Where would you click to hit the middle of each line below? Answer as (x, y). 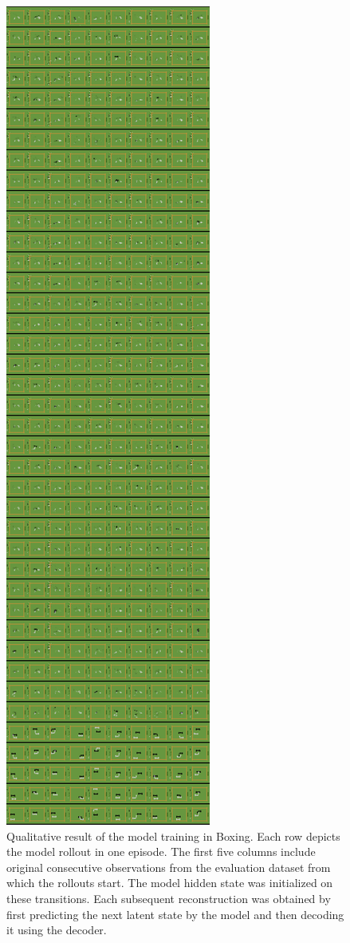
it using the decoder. (57, 930)
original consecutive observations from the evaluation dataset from (169, 867)
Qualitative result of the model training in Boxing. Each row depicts (173, 836)
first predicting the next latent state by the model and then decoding (175, 914)
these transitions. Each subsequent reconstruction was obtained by (169, 898)
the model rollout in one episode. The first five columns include (161, 851)
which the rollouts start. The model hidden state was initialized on (170, 883)
